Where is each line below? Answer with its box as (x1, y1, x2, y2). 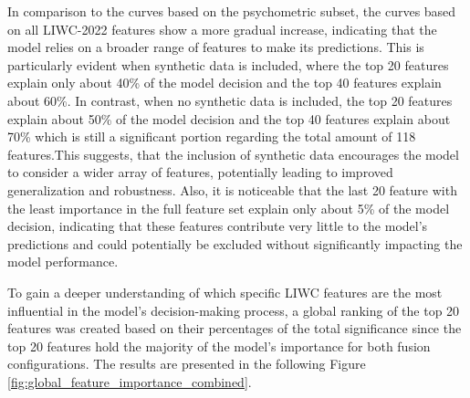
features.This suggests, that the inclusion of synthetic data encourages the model (7, 144, 459, 163)
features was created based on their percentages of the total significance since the (7, 319, 462, 338)
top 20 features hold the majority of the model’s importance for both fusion (7, 336, 431, 355)
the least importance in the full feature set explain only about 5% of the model (7, 198, 450, 217)
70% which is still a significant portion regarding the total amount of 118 (7, 127, 416, 146)
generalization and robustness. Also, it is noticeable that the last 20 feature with (7, 180, 457, 199)
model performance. (7, 252, 119, 271)
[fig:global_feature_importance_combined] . (7, 372, 252, 391)
